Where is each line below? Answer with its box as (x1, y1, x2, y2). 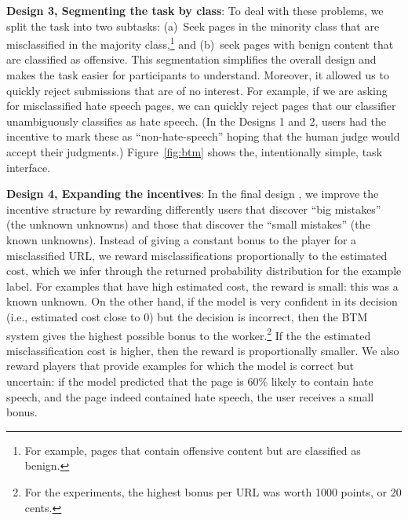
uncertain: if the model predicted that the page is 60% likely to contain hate (6, 372, 373, 389)
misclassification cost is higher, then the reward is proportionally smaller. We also (6, 342, 399, 358)
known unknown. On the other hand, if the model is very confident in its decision (6, 293, 398, 309)
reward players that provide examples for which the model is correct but (6, 357, 355, 374)
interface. (6, 159, 51, 175)
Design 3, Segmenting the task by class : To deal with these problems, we (6, 2, 384, 18)
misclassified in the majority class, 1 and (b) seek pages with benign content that (6, 34, 394, 52)
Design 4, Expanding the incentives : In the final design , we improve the (6, 185, 379, 202)
